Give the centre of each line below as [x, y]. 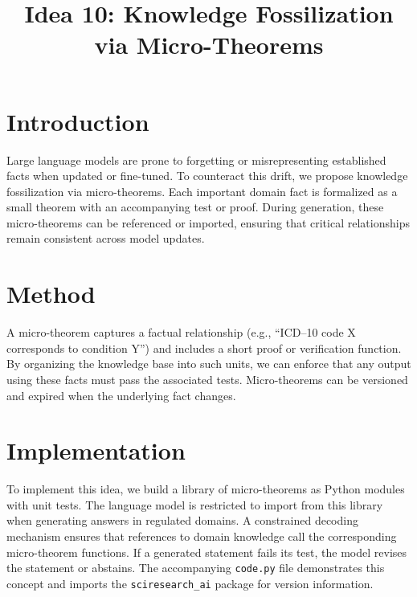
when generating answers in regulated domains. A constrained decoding [182, 520]
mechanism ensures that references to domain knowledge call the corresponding [202, 536]
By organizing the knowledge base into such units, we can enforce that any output [209, 364]
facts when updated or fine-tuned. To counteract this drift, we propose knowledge [207, 176]
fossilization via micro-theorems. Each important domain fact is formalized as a [202, 191]
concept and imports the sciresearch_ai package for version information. [190, 583]
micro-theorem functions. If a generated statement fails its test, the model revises [207, 552]
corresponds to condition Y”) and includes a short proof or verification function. [204, 348]
